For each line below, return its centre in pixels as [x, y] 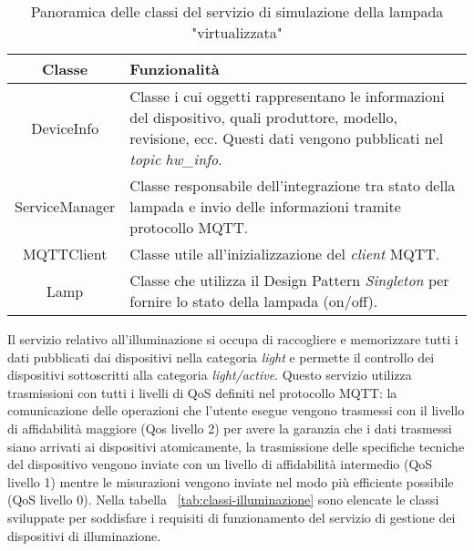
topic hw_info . [176, 159]
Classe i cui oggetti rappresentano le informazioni [287, 96]
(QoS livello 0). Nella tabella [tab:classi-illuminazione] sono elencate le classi [223, 500]
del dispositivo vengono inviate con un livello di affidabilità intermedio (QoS [220, 464]
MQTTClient [65, 254]
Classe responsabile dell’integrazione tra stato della [293, 185]
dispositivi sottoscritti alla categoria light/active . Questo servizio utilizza [210, 375]
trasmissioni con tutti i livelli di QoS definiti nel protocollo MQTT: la [202, 392]
